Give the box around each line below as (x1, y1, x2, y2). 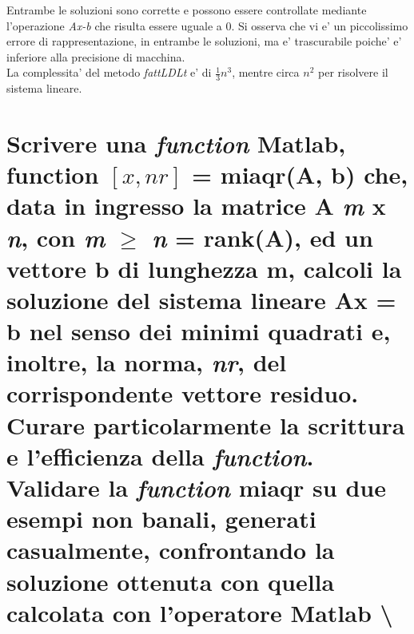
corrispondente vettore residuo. (6, 377, 359, 410)
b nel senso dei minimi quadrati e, (6, 315, 391, 347)
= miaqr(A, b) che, (192, 158, 408, 191)
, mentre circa (232, 64, 300, 81)
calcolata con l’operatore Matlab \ (6, 596, 393, 628)
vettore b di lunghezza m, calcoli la (6, 252, 402, 284)
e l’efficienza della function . (6, 439, 314, 473)
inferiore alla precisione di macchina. (6, 48, 185, 65)
